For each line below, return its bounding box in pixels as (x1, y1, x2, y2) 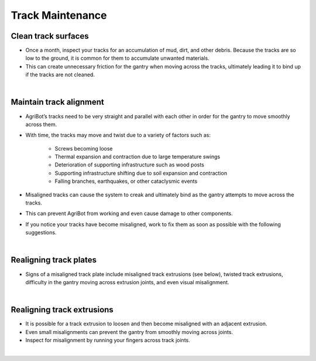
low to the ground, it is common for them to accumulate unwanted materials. (25, 55, 210, 62)
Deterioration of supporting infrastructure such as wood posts (54, 161, 204, 168)
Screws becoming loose (54, 145, 114, 152)
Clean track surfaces (11, 31, 89, 41)
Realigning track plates (11, 255, 97, 265)
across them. (25, 121, 57, 128)
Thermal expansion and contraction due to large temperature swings (54, 153, 221, 161)
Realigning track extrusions (11, 305, 114, 315)
